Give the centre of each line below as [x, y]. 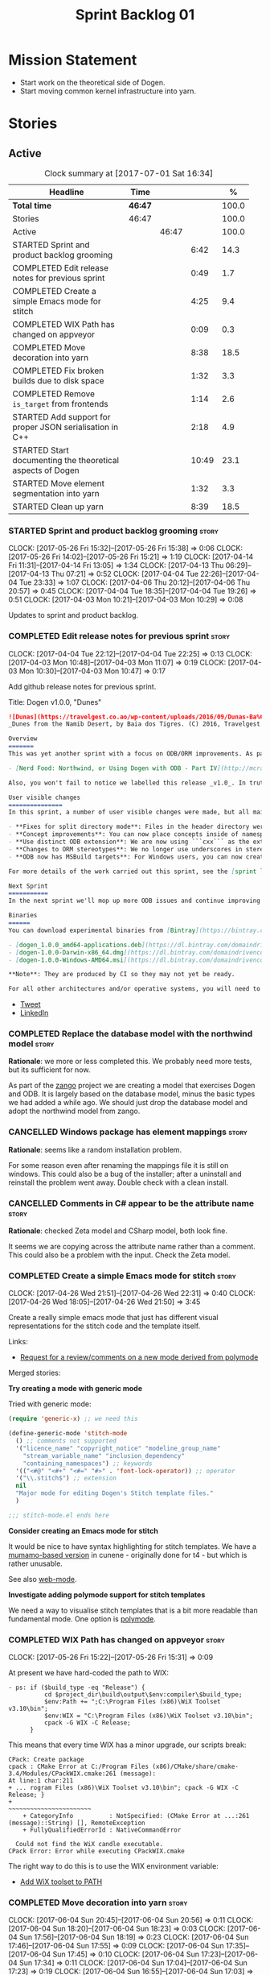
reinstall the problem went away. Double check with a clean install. [119, 1182]
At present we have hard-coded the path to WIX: [89, 1673]
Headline [67, 192]
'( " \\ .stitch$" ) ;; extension [66, 1478]
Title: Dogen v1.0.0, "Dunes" [55, 702]
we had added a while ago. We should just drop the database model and [128, 1103]
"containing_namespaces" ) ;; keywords [88, 1464]
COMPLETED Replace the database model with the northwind [131, 1034]
